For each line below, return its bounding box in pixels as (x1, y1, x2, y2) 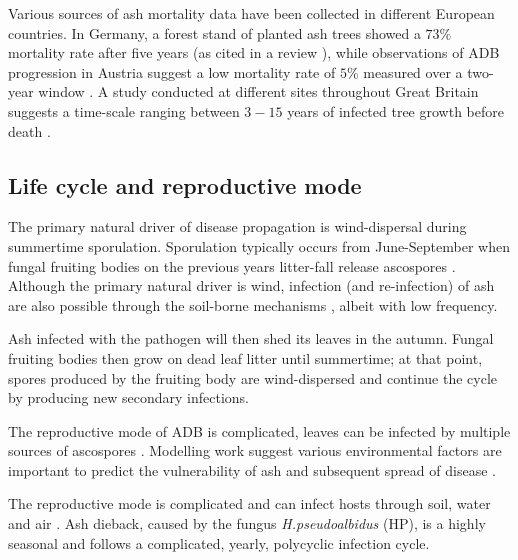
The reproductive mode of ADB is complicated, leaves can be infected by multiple (8, 420, 511, 441)
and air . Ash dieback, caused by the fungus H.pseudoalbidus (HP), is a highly (8, 513, 486, 534)
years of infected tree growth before (287, 100, 504, 121)
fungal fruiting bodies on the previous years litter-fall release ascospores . (8, 255, 456, 276)
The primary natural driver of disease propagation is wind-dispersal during (8, 216, 467, 237)
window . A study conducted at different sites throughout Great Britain (38, 81, 479, 102)
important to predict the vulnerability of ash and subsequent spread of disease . (8, 459, 496, 480)
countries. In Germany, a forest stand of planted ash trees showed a (8, 22, 421, 43)
